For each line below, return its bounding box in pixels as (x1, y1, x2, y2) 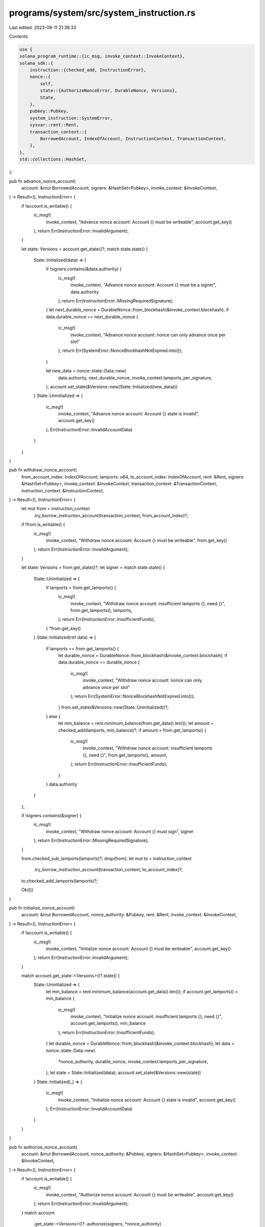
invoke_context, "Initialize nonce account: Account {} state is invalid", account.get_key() (58, 1097, 236, 1103)
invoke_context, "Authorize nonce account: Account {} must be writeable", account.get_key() (46, 1192, 234, 1198)
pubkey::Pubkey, (29, 108, 69, 114)
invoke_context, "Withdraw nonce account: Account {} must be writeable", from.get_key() (46, 537, 227, 543)
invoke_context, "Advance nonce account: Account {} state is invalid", (58, 411, 199, 417)
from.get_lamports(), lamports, (70, 608, 132, 613)
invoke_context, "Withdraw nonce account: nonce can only (82, 677, 202, 683)
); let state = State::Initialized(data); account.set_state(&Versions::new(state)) (46, 1070, 201, 1076)
